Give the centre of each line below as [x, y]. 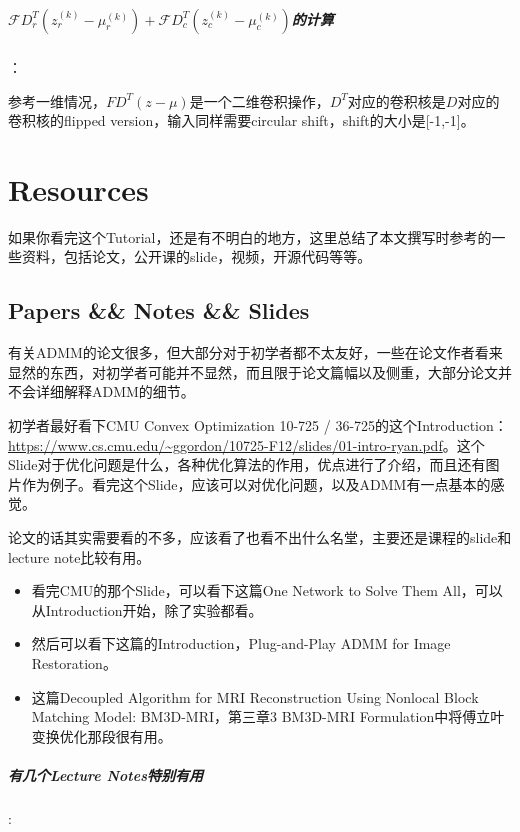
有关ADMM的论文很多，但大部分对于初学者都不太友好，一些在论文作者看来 [255, 352]
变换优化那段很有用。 [101, 735]
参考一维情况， [57, 100]
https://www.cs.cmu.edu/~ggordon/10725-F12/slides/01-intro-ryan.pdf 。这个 [246, 444]
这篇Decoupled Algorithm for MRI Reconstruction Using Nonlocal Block [255, 696]
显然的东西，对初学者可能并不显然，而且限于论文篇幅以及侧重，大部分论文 [253, 371]
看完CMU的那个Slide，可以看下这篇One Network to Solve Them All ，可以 [267, 590]
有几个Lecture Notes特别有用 [106, 774]
